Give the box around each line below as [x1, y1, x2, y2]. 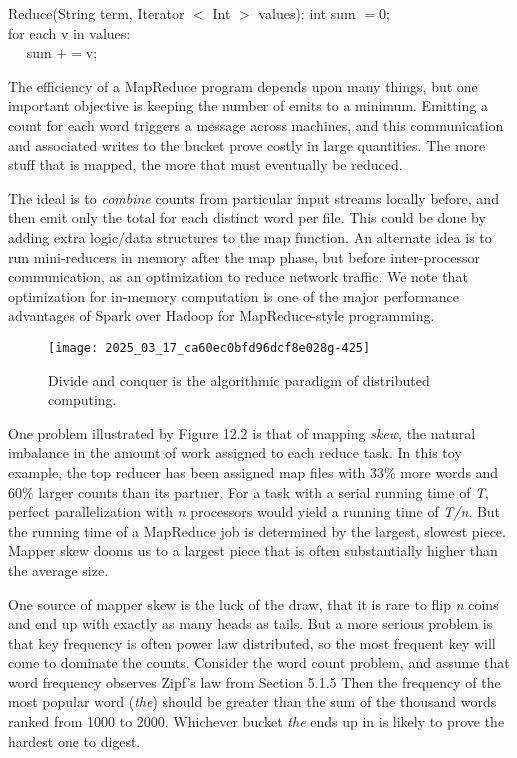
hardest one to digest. [8, 730, 141, 751]
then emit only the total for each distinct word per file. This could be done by [8, 207, 486, 228]
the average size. [8, 559, 109, 580]
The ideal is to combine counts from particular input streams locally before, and [8, 187, 499, 208]
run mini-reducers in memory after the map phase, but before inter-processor [8, 246, 480, 267]
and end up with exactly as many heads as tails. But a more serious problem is [8, 613, 493, 634]
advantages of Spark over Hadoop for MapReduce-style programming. [8, 305, 435, 326]
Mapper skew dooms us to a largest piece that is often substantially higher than [8, 540, 498, 561]
